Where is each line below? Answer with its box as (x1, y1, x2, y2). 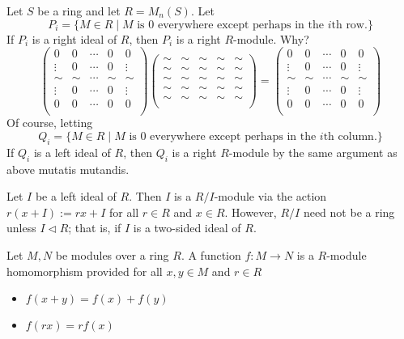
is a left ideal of (33, 143, 111, 160)
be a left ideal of (35, 188, 117, 205)
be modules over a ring (55, 247, 169, 263)
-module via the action (214, 188, 327, 205)
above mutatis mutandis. (6, 160, 130, 177)
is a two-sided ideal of (133, 219, 241, 236)
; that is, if (68, 219, 121, 236)
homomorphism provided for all (6, 262, 163, 279)
